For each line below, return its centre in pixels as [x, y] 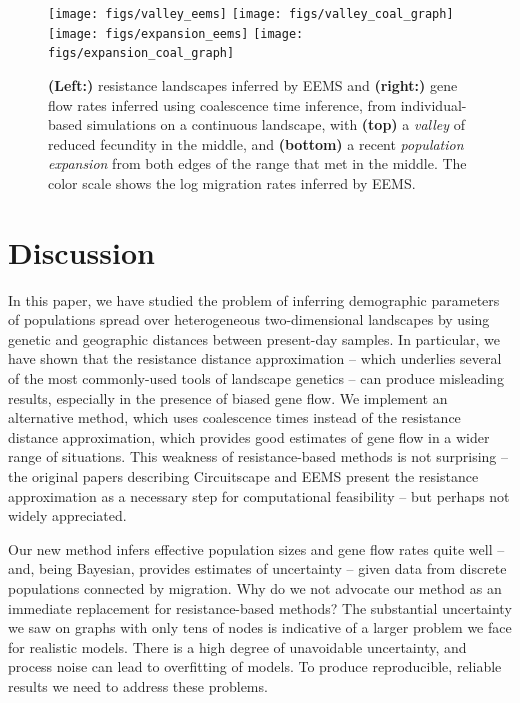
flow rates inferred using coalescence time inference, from [222, 104]
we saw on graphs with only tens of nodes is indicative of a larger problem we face [260, 627]
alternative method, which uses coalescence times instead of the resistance [234, 417]
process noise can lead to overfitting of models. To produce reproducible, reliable [255, 666]
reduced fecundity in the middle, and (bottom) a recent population [256, 143]
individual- [433, 104]
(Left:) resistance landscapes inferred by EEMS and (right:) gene [253, 84]
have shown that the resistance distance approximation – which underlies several [255, 358]
